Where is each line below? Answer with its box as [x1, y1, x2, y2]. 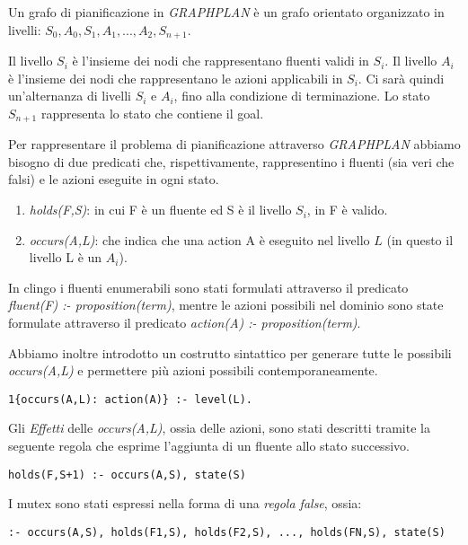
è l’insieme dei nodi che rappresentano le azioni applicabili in [8, 68, 343, 87]
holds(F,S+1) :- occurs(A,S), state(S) [8, 468, 246, 481]
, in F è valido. [306, 200, 388, 219]
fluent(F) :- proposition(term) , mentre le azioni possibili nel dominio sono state [8, 295, 444, 314]
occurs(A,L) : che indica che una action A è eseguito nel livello [29, 230, 370, 249]
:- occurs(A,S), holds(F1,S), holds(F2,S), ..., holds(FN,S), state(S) [8, 525, 446, 539]
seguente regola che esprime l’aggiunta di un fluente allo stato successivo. [8, 436, 410, 455]
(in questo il [386, 230, 454, 249]
